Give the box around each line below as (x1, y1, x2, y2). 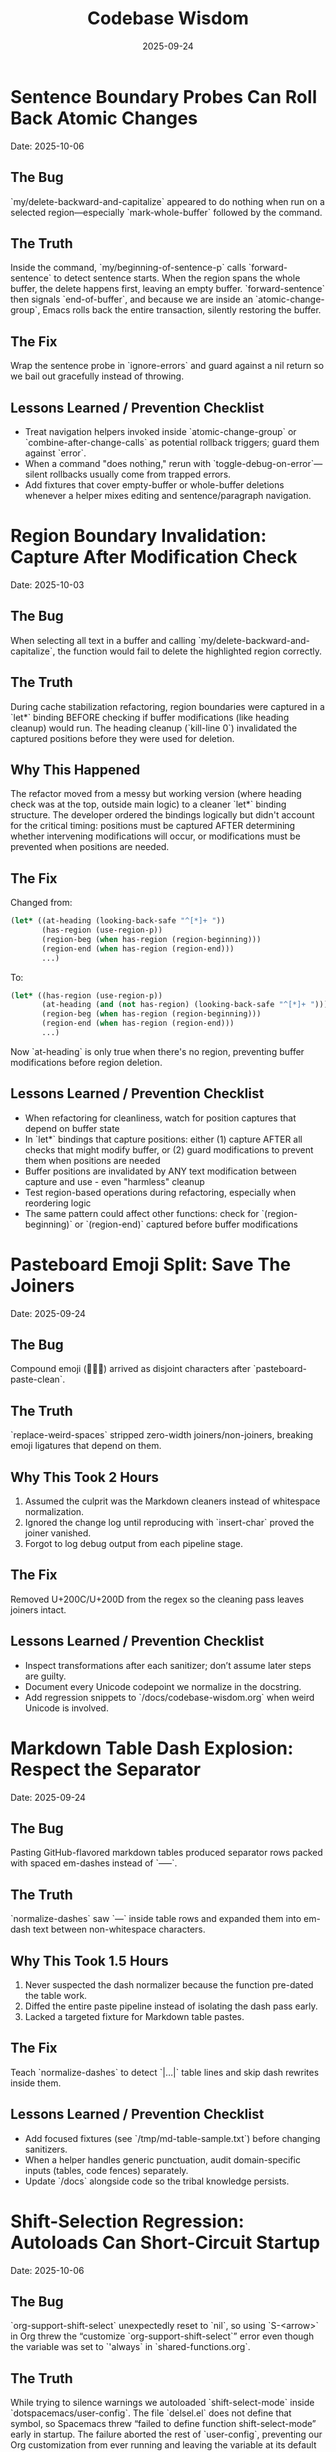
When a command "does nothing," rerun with (24, 457, 212, 469)
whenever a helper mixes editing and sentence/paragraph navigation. (24, 489, 312, 501)
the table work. (24, 1990, 88, 2002)
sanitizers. (24, 2143, 68, 2155)
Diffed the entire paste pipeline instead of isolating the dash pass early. (24, 2000, 318, 2012)
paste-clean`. (10, 1373, 66, 1386)
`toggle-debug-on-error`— (213, 457, 323, 469)
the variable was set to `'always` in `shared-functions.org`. (10, 2341, 251, 2353)
